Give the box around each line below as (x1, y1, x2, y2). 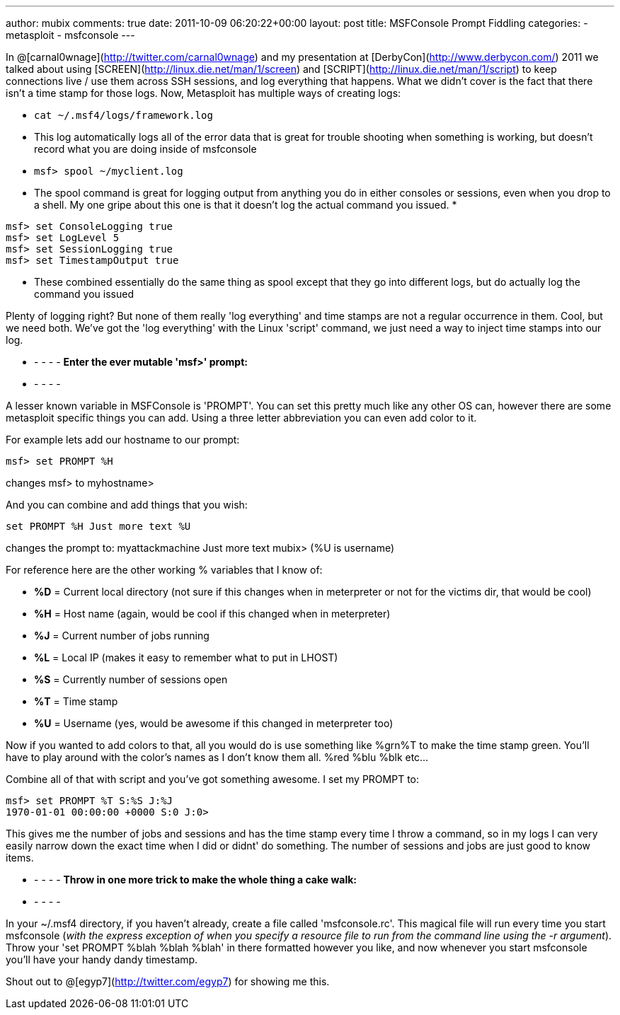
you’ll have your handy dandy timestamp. (6, 953, 198, 965)
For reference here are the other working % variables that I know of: (6, 564, 323, 576)
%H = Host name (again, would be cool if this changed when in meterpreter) (34, 608, 391, 620)
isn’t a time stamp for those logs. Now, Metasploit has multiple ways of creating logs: (6, 87, 401, 99)
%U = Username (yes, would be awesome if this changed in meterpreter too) (34, 717, 394, 729)
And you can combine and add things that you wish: (6, 499, 248, 511)
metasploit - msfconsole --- (6, 29, 135, 41)
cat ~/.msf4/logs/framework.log (34, 110, 213, 121)
